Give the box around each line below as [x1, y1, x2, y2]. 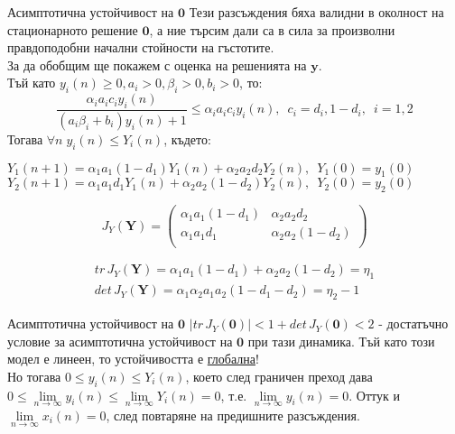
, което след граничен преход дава [185, 366, 373, 385]
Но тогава [7, 366, 61, 385]
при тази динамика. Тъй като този [247, 331, 435, 350]
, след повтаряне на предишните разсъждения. [106, 405, 360, 424]
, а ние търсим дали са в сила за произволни [149, 20, 395, 39]
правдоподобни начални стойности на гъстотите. [7, 38, 274, 57]
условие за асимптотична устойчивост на [7, 331, 233, 350]
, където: [163, 129, 211, 148]
